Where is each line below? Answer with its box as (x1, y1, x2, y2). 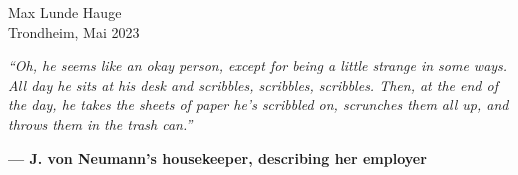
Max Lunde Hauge (8, 2, 122, 22)
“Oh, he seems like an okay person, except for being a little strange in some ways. (8, 55, 508, 76)
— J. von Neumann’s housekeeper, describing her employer (8, 147, 427, 168)
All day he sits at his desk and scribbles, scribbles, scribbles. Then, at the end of (8, 74, 498, 95)
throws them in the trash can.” (8, 113, 193, 134)
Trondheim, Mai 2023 (8, 21, 140, 42)
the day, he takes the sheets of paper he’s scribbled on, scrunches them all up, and (8, 94, 509, 115)
